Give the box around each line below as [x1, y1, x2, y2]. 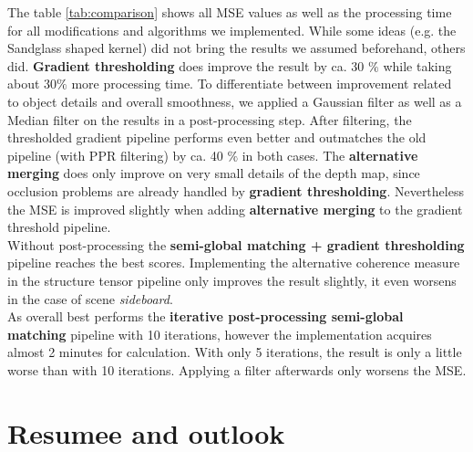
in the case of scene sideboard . [7, 289, 173, 308]
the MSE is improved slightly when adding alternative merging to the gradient [7, 199, 463, 218]
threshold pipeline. [7, 217, 111, 237]
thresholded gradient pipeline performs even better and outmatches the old [7, 128, 427, 147]
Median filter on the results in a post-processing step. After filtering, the [7, 110, 412, 129]
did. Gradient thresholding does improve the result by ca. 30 [7, 56, 365, 75]
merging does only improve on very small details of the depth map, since [7, 163, 420, 183]
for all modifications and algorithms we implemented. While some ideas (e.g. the [7, 20, 457, 39]
